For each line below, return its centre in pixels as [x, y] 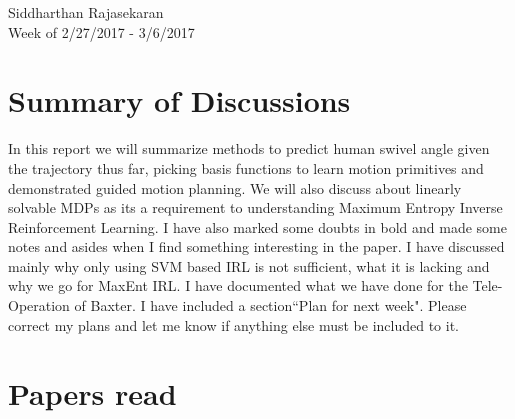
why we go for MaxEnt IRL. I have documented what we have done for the [238, 285]
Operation [39, 305]
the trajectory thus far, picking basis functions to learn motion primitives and [246, 167]
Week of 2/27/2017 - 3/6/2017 [101, 31]
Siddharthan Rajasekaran [86, 12]
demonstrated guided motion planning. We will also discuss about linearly [235, 187]
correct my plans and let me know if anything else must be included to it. [234, 324]
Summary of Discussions [179, 100]
